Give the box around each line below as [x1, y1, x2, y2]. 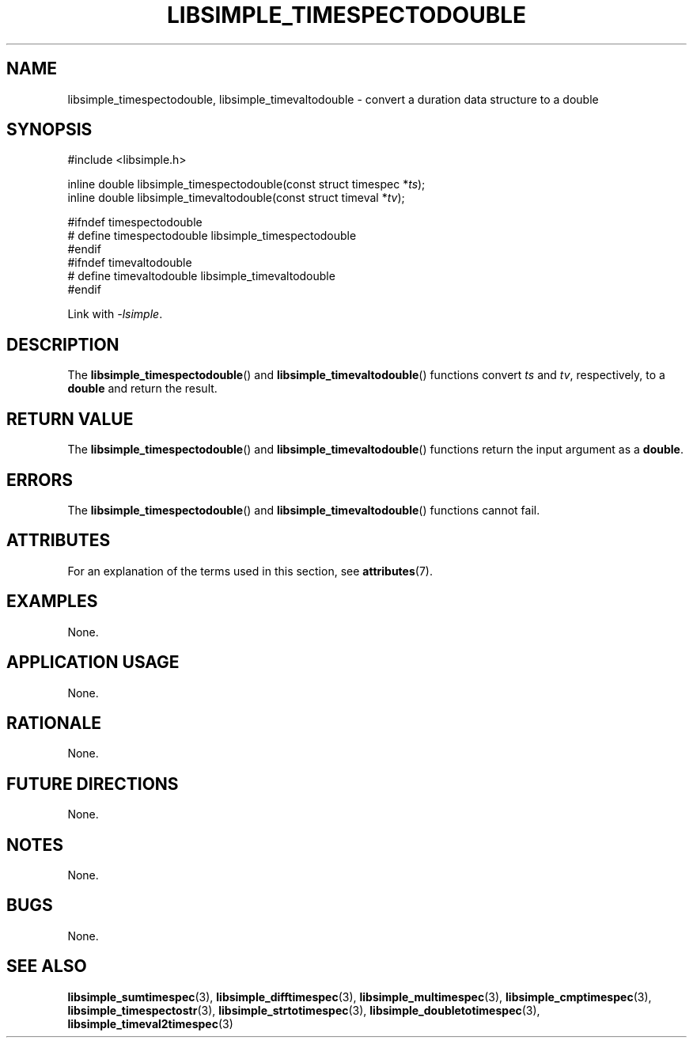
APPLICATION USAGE [6, 652, 180, 673]
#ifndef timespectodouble [67, 215, 203, 230]
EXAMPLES [6, 591, 98, 612]
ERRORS [6, 469, 74, 490]
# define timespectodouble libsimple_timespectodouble [67, 229, 357, 243]
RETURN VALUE [6, 408, 134, 429]
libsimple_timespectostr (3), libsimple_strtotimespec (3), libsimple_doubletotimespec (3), [67, 1003, 540, 1017]
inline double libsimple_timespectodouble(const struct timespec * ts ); [67, 177, 426, 192]
